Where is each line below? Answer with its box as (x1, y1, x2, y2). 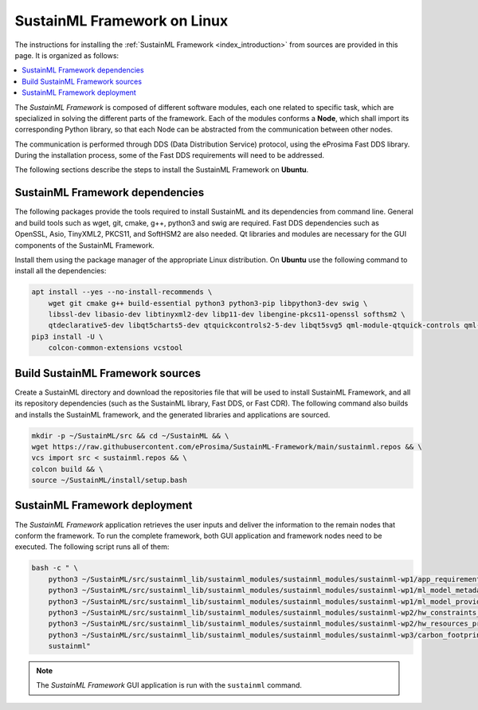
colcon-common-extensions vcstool (48, 343, 183, 352)
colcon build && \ (31, 465, 104, 473)
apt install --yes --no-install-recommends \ (31, 288, 213, 296)
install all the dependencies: (14, 266, 107, 276)
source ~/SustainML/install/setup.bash (31, 476, 187, 485)
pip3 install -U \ (31, 331, 104, 341)
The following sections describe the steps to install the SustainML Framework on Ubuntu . (14, 165, 309, 175)
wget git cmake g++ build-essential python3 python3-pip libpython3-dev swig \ (48, 299, 368, 308)
